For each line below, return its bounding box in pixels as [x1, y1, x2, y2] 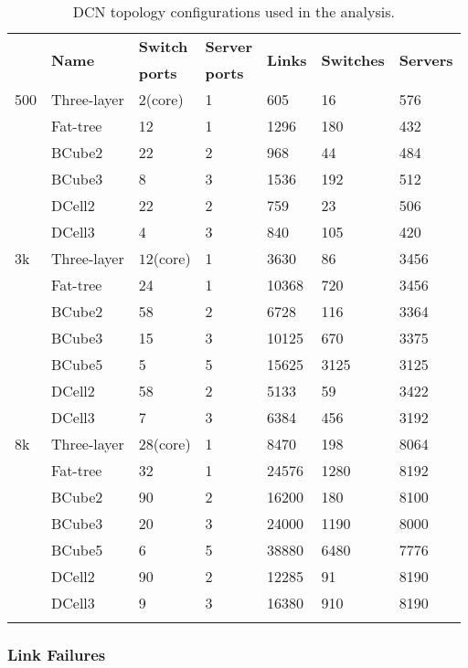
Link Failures [7, 642, 106, 665]
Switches [321, 48, 385, 70]
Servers [399, 48, 453, 70]
